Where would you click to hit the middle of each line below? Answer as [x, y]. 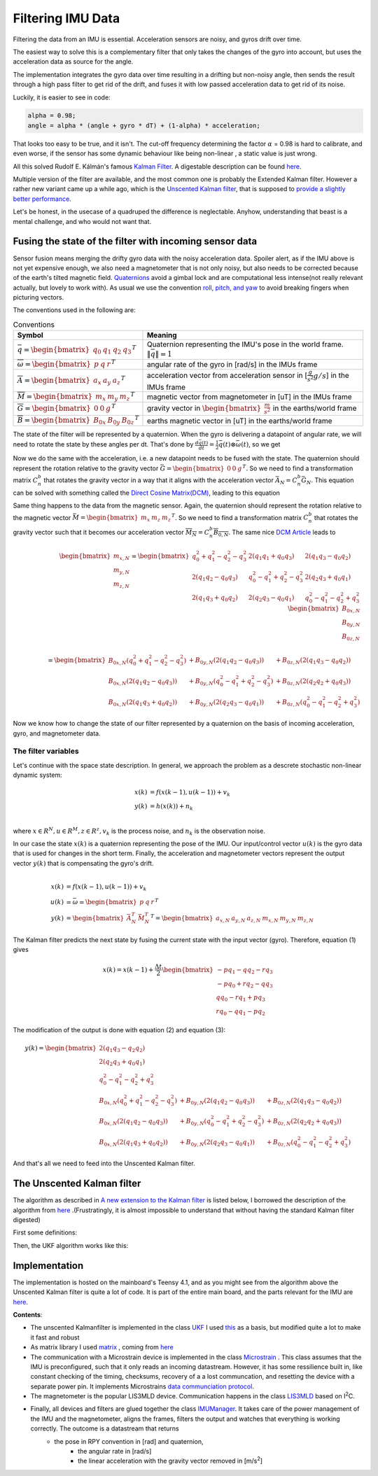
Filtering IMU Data [66, 18]
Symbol [30, 335]
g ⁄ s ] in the [331, 376]
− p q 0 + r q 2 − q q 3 [245, 985]
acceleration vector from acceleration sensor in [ [227, 376]
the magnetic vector [42, 517]
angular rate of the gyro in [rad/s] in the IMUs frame [232, 365]
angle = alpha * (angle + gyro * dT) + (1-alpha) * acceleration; [144, 125]
